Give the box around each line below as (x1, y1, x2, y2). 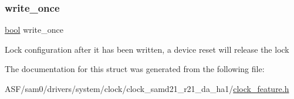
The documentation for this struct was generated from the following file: (5, 63, 265, 75)
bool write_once (5, 23, 63, 36)
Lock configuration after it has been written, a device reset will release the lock (5, 43, 289, 55)
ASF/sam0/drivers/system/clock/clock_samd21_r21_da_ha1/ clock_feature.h (5, 83, 289, 94)
